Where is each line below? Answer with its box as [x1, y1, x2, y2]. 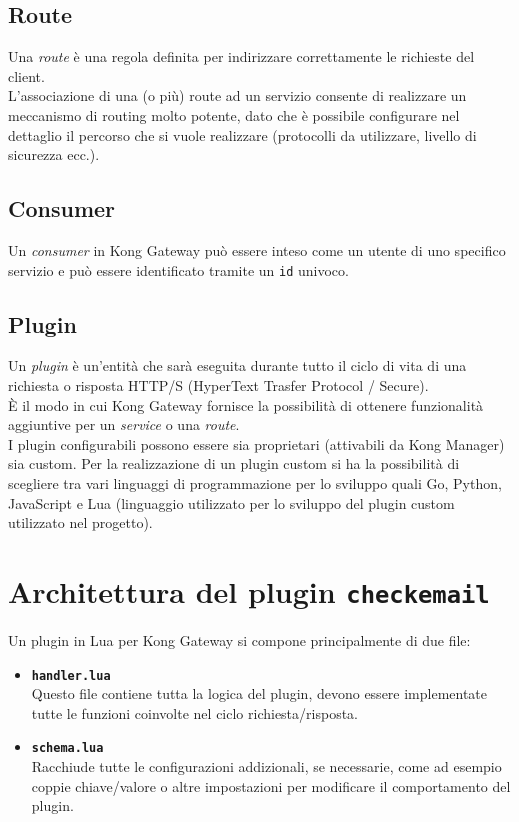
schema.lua [31, 741, 104, 756]
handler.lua [31, 668, 111, 683]
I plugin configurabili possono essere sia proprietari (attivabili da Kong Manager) [8, 433, 505, 454]
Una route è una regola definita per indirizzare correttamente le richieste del [8, 46, 475, 67]
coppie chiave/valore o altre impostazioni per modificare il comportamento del [31, 775, 511, 796]
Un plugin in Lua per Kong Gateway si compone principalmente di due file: [8, 630, 471, 651]
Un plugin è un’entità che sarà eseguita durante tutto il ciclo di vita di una [8, 355, 467, 376]
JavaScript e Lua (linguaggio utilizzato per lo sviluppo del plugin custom [8, 492, 455, 513]
